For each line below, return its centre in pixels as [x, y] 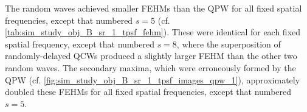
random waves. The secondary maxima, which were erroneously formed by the [150, 67]
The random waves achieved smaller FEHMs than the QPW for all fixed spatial [153, 8]
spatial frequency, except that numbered [80, 44]
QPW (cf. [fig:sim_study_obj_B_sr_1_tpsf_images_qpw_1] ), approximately [153, 79]
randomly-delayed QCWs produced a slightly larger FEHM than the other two [151, 56]
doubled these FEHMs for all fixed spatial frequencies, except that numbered [148, 92]
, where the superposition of [229, 44]
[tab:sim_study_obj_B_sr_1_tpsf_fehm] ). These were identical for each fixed [153, 32]
